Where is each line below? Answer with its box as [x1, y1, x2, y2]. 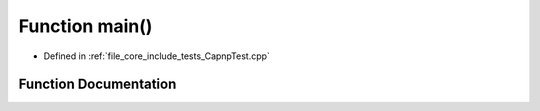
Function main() [18, 15, 153, 37]
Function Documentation [18, 76, 177, 93]
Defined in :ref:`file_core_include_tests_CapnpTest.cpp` [43, 50, 270, 62]
